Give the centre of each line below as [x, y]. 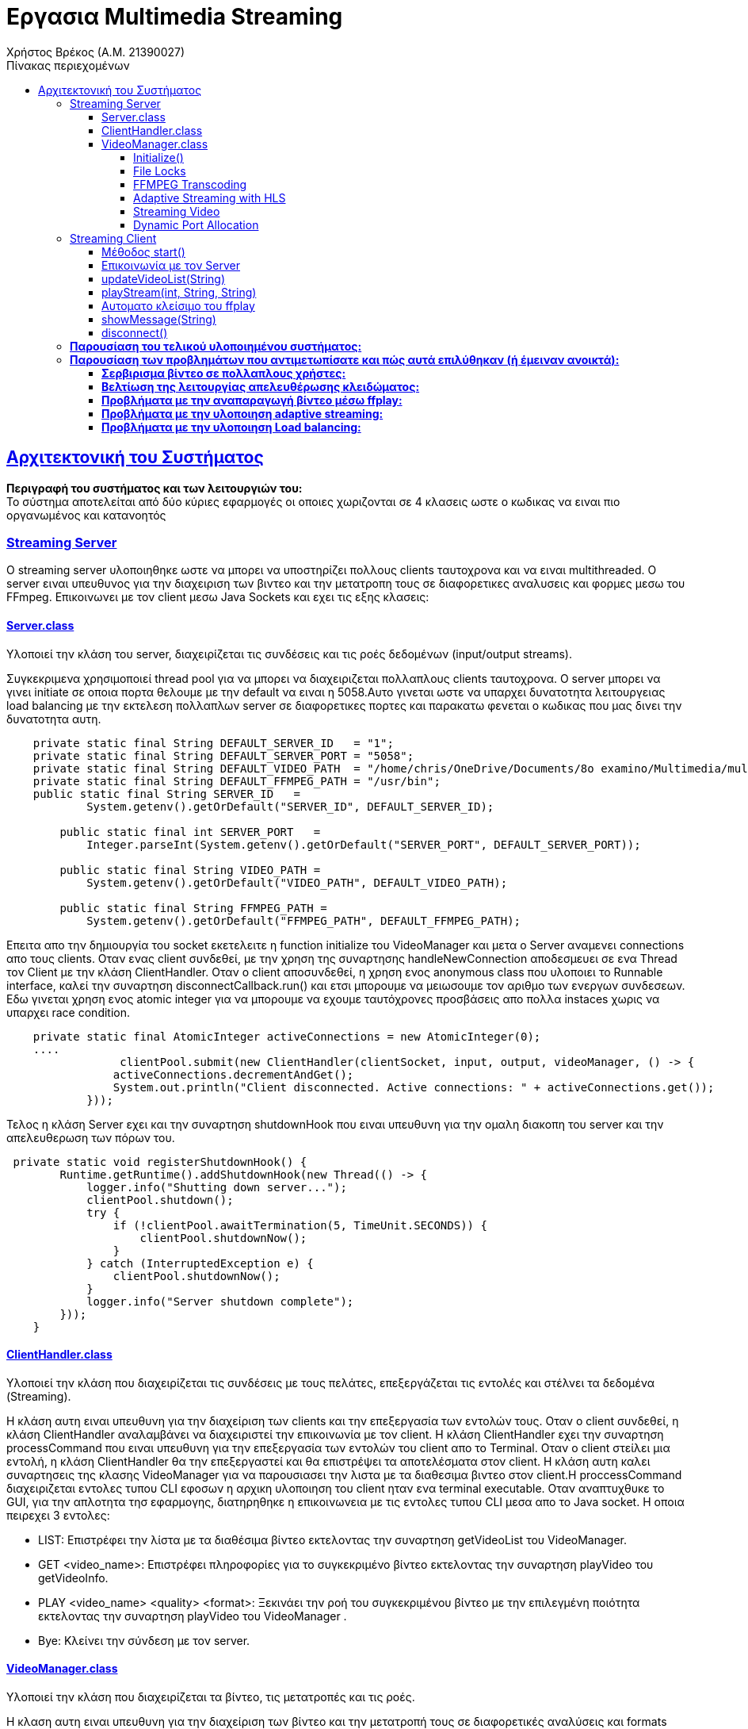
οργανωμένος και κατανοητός [86, 515]
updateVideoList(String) [164, 278]
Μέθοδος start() [143, 251]
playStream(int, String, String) [179, 292]
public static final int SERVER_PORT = [190, 832]
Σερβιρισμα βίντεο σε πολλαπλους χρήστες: [224, 373]
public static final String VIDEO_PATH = [190, 870]
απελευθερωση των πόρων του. [91, 1137]
